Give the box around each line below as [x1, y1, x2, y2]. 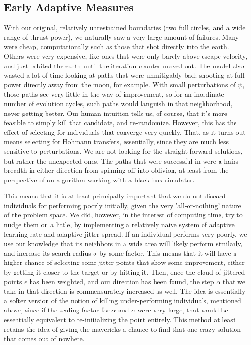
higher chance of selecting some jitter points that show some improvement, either [4, 257, 245, 267]
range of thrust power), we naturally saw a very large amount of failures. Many [4, 32, 239, 42]
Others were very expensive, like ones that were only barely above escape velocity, [4, 50, 248, 61]
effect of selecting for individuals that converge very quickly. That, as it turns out [4, 127, 246, 137]
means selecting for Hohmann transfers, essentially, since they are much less [4, 136, 229, 147]
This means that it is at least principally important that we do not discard [4, 191, 226, 201]
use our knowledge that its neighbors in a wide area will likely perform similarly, [4, 238, 243, 248]
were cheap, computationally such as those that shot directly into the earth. [4, 41, 229, 51]
